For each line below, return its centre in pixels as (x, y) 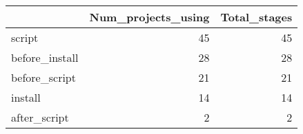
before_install (45, 57)
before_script (43, 77)
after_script (40, 117)
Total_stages (256, 17)
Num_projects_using (149, 17)
